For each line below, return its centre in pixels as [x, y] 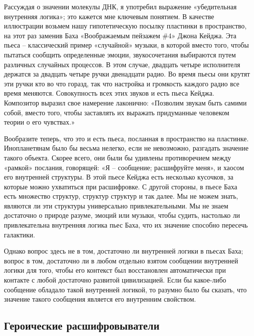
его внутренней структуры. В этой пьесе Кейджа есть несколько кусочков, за [119, 177]
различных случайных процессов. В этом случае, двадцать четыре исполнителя [122, 64]
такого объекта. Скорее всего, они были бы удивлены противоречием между [118, 157]
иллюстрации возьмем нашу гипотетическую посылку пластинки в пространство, [125, 26]
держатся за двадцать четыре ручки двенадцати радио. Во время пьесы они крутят [127, 74]
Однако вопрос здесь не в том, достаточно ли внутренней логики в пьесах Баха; [124, 251]
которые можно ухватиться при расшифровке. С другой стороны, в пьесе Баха [121, 186]
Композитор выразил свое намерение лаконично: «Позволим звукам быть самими [125, 102]
